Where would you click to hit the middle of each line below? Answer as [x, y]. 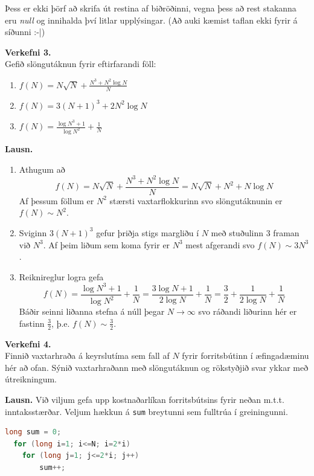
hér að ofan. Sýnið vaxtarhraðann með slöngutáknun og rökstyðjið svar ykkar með [157, 367]
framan [286, 232]
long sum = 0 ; [33, 432]
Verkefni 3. [28, 52]
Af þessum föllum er [56, 200]
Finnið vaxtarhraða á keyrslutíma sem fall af [87, 355]
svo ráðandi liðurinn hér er [248, 311]
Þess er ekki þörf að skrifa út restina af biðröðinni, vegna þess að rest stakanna [151, 8]
